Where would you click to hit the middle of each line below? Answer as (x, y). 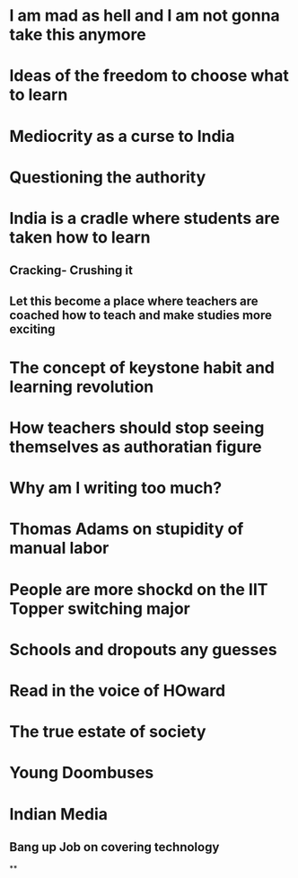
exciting (32, 329)
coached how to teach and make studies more (140, 315)
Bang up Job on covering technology (114, 847)
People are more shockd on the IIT (139, 589)
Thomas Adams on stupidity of (127, 529)
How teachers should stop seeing (137, 428)
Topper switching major (100, 608)
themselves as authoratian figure (136, 447)
